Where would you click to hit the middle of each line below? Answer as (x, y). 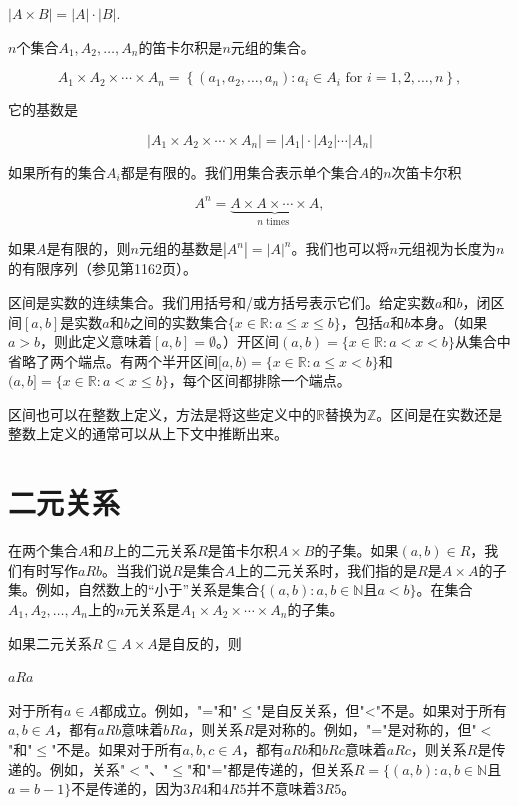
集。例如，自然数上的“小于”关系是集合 (134, 589)
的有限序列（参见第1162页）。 (102, 268)
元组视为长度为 (446, 248)
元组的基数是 (180, 248)
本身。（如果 (449, 321)
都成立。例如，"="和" (168, 709)
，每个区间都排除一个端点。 (259, 380)
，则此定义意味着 (96, 341)
